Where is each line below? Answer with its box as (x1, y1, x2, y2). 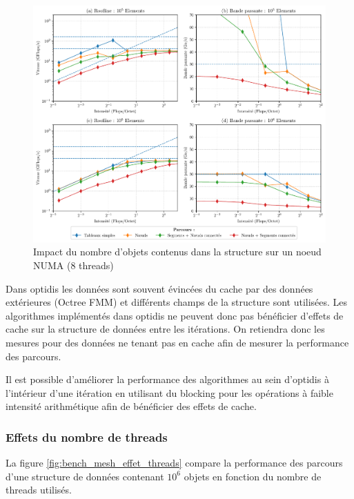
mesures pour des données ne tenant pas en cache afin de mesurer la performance (6, 335, 349, 349)
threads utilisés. (6, 482, 72, 497)
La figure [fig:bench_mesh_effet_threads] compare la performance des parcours (6, 456, 343, 470)
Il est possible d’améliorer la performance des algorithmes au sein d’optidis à (6, 372, 329, 387)
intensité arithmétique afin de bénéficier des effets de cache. (6, 399, 257, 413)
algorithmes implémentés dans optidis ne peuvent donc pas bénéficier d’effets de (6, 308, 344, 322)
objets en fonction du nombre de (184, 469, 322, 483)
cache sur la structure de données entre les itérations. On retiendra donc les (6, 322, 325, 336)
